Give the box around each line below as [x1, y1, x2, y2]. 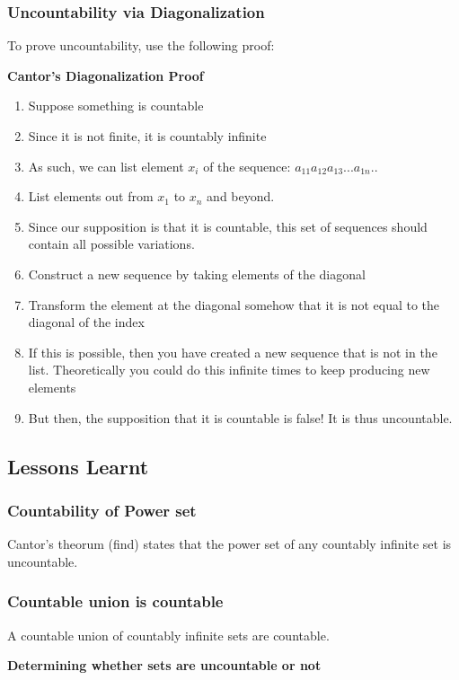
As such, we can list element [28, 156, 184, 175]
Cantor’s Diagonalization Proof [7, 66, 204, 84]
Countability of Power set [7, 499, 197, 521]
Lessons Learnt [7, 452, 149, 480]
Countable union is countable [7, 590, 224, 613]
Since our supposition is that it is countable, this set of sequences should [28, 216, 428, 235]
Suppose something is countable [28, 96, 204, 115]
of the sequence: [203, 156, 291, 175]
